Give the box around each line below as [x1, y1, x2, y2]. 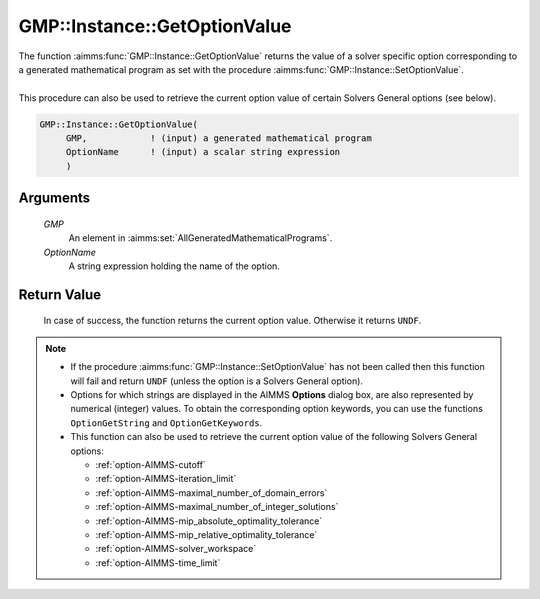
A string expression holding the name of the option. [68, 260, 280, 272]
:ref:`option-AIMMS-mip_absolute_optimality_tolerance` [95, 515, 323, 527]
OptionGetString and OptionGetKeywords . [70, 416, 263, 429]
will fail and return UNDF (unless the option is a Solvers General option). [70, 375, 364, 387]
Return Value [18, 286, 102, 303]
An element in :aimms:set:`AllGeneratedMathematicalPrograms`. [68, 232, 333, 244]
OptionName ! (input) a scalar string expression [65, 146, 341, 158]
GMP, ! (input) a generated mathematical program [65, 133, 372, 144]
